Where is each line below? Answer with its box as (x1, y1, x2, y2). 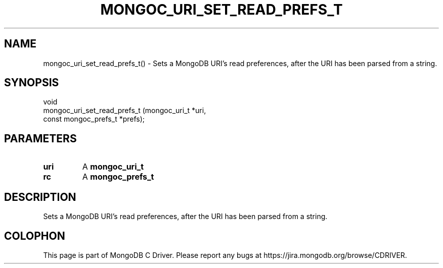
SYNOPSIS (4, 76, 59, 89)
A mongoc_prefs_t (82, 172, 154, 182)
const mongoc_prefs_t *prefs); (43, 115, 145, 124)
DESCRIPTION (4, 190, 76, 203)
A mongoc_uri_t (82, 162, 144, 172)
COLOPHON (4, 229, 65, 242)
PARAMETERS (4, 132, 77, 145)
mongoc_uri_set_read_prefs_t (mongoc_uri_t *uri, (43, 106, 206, 115)
